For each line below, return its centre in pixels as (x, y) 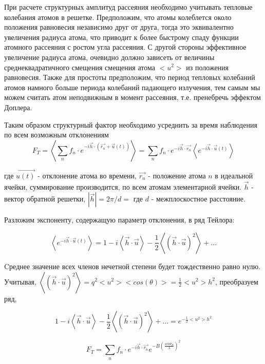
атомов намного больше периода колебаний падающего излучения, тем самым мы (132, 87)
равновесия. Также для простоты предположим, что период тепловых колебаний (130, 77)
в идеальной (234, 175)
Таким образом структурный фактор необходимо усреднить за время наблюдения (131, 124)
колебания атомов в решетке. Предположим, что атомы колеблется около (118, 17)
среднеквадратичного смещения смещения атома (80, 67)
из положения (207, 67)
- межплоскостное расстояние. (198, 199)
